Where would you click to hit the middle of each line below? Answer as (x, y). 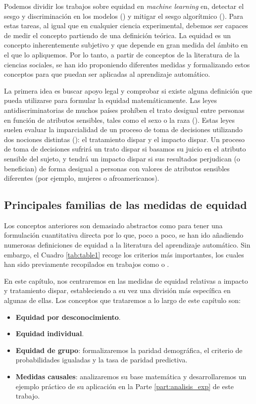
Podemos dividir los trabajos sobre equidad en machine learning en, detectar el (124, 6)
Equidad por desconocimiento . (68, 317)
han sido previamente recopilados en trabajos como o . (87, 264)
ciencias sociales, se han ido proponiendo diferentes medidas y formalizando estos (127, 64)
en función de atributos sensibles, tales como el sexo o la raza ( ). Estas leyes (120, 120)
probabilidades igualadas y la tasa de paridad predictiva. (102, 360)
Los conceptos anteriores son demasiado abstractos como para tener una (113, 225)
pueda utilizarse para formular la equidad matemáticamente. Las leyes (110, 100)
